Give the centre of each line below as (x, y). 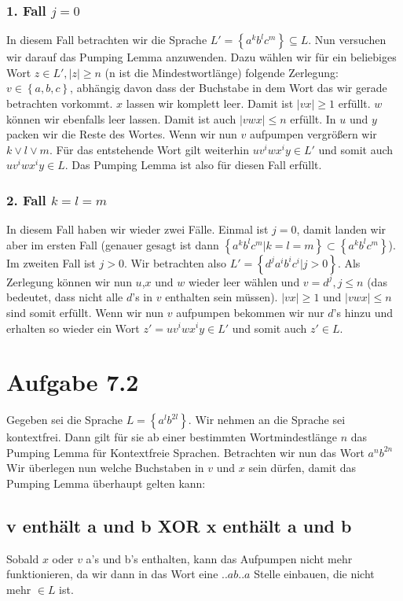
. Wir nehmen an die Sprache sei (267, 420)
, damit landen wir (341, 229)
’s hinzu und (363, 312)
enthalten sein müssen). (222, 297)
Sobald (23, 558)
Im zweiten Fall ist (51, 262)
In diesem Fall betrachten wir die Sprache (107, 40)
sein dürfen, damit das (302, 468)
